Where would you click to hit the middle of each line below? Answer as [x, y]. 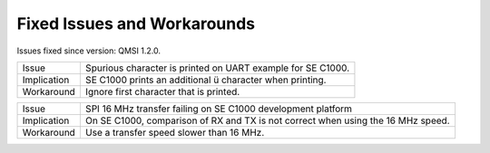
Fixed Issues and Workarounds [136, 24]
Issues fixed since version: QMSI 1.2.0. [88, 51]
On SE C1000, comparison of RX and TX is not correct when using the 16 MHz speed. [267, 120]
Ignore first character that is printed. [162, 91]
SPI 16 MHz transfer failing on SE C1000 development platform [219, 109]
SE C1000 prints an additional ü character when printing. [206, 80]
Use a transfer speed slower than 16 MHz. [175, 132]
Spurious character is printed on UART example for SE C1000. [217, 68]
